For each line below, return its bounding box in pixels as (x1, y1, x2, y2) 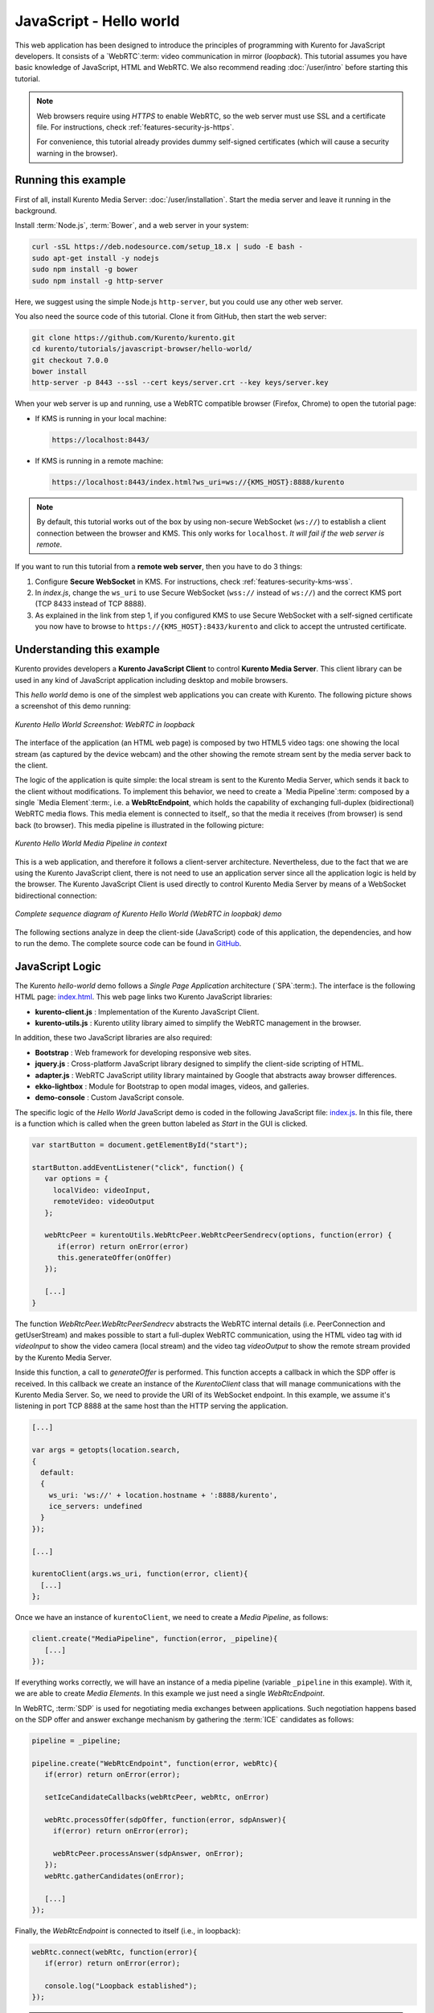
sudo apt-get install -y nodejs (31, 254, 160, 262)
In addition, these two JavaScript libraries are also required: (14, 1033, 212, 1043)
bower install (31, 367, 88, 376)
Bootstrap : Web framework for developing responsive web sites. (35, 1048, 252, 1057)
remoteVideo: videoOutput (52, 1197, 156, 1206)
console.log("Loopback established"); (44, 1982, 198, 1990)
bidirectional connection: (14, 891, 97, 900)
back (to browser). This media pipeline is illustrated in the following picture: (14, 820, 264, 829)
